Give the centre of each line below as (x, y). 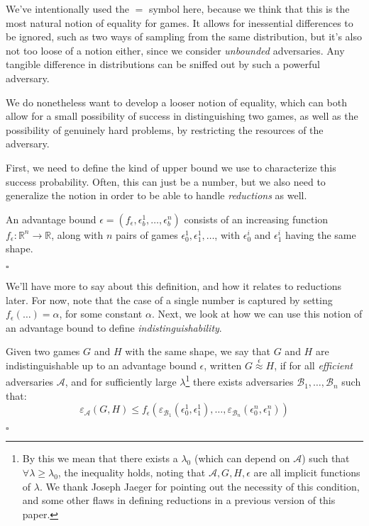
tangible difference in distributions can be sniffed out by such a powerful (163, 64)
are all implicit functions (307, 472)
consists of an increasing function (256, 219)
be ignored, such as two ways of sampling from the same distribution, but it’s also (184, 37)
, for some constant (101, 314)
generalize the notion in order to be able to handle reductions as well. (156, 195)
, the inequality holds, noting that (132, 472)
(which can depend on (242, 458)
